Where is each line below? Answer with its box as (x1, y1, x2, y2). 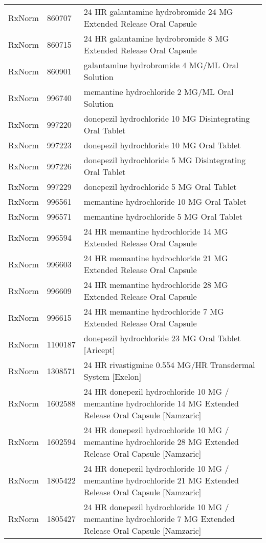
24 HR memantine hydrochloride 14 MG (83, 225, 228, 237)
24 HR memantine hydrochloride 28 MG (83, 279, 228, 290)
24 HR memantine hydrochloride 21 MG (83, 252, 228, 264)
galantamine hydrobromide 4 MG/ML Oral (83, 59, 239, 71)
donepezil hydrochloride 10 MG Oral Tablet (83, 139, 241, 151)
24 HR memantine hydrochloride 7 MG (83, 305, 224, 317)
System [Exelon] (83, 371, 142, 382)
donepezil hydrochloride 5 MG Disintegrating (83, 154, 246, 166)
